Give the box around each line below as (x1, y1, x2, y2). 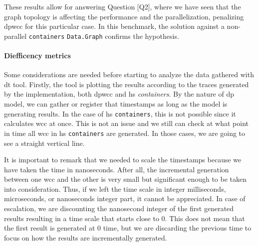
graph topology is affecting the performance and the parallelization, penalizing (4, 11, 244, 21)
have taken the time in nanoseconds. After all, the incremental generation (4, 164, 229, 174)
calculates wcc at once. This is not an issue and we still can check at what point (4, 118, 249, 128)
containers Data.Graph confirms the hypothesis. (28, 30, 179, 41)
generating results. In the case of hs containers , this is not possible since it (4, 108, 236, 119)
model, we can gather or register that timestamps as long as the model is (4, 99, 228, 109)
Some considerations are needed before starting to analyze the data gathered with (4, 69, 254, 80)
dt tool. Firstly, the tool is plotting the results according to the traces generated (4, 79, 249, 89)
